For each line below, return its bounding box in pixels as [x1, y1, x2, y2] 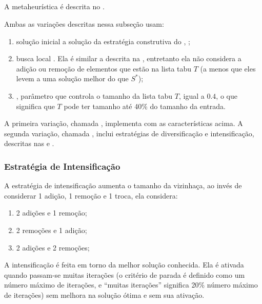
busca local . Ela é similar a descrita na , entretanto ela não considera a [16, 53, 241, 64]
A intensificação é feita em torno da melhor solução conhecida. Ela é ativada [4, 259, 244, 270]
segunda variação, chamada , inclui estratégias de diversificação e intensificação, [4, 128, 254, 138]
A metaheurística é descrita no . [4, 1, 105, 12]
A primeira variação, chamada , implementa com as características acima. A [4, 118, 243, 129]
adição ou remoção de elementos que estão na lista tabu [16, 63, 192, 74]
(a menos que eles [200, 63, 256, 74]
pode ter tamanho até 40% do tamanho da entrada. [64, 100, 226, 111]
